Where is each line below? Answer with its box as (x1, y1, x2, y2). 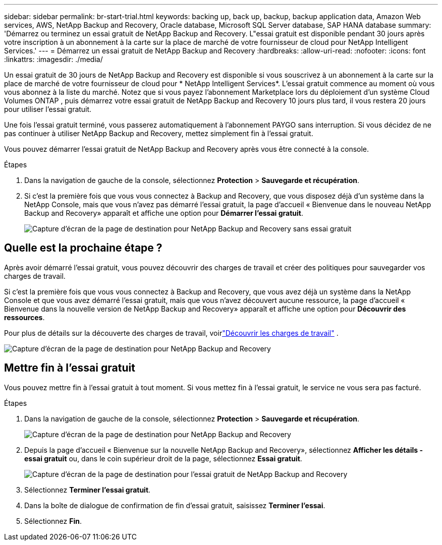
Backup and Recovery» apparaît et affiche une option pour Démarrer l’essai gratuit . (24, 209, 303, 217)
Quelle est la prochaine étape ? (4, 241, 162, 255)
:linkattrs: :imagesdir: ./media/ (4, 55, 103, 64)
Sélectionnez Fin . (24, 516, 82, 525)
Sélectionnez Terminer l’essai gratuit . (24, 485, 151, 494)
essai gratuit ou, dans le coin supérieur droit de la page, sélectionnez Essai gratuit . (24, 454, 302, 463)
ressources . (4, 313, 45, 322)
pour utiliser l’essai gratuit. (4, 105, 92, 113)
